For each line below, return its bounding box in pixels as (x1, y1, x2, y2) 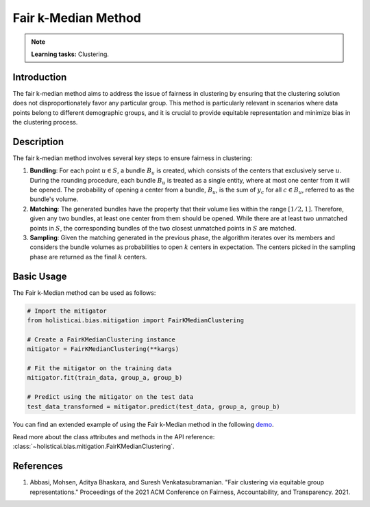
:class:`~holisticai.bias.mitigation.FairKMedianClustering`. (12, 442, 175, 451)
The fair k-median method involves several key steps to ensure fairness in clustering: (12, 154, 253, 162)
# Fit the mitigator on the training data (27, 365, 172, 372)
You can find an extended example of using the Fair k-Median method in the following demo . (12, 420, 274, 428)
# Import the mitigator (27, 307, 108, 315)
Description (12, 135, 64, 147)
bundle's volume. (29, 195, 79, 203)
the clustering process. (12, 118, 78, 127)
